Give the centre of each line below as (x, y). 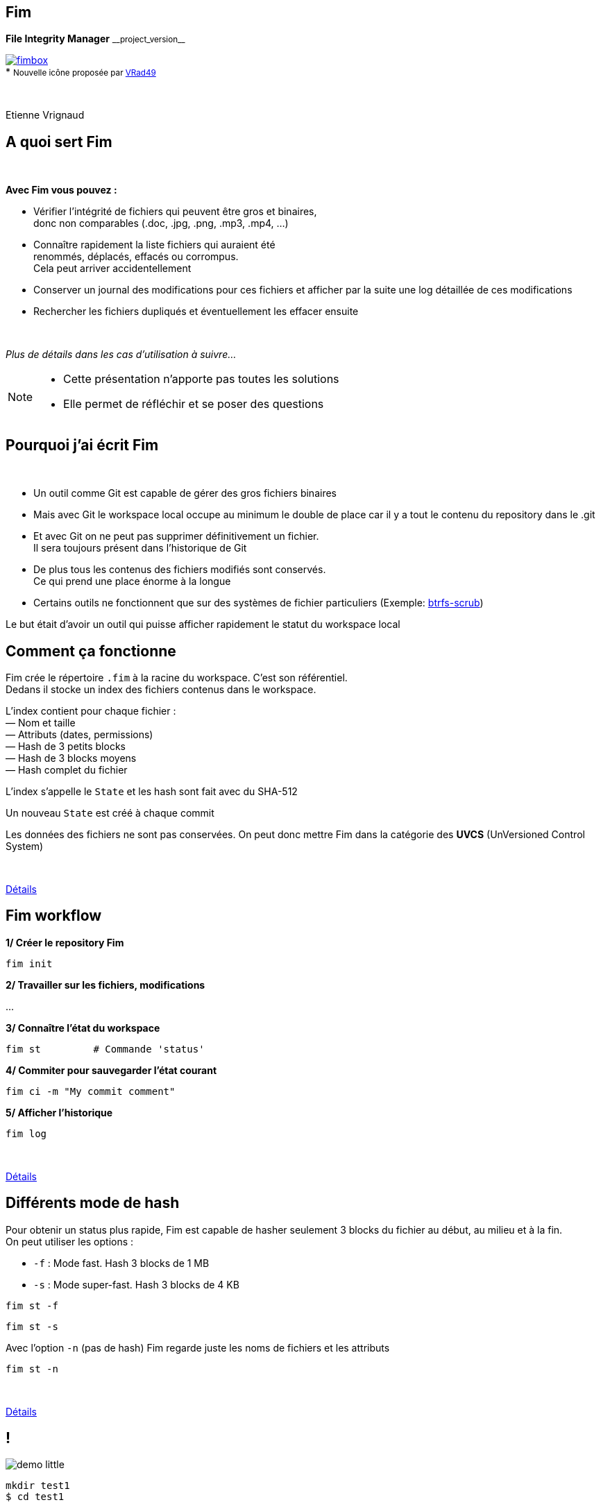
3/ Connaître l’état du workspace (83, 1028)
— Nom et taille (41, 722)
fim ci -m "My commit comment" (91, 1091)
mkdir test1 (38, 1486)
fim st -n (32, 1369)
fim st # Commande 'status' (105, 1049)
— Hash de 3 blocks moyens (71, 758)
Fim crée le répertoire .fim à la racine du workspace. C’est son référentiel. (177, 677)
